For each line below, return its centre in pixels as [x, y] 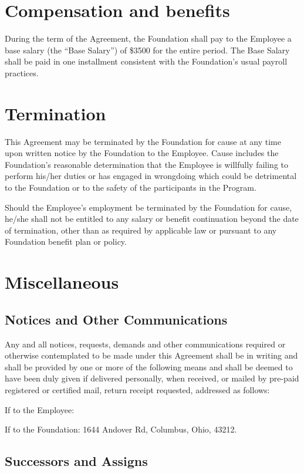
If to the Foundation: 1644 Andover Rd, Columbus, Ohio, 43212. [121, 429]
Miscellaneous [62, 282]
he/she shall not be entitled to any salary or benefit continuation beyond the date [152, 219]
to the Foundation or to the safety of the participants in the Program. [131, 187]
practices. [22, 72]
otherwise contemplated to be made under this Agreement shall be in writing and [151, 355]
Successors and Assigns [76, 461]
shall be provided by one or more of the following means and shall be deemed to [149, 366]
